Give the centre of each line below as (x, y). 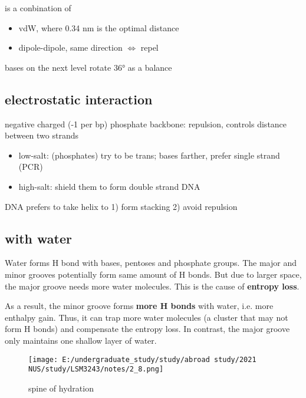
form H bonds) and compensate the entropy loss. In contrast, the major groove (147, 329)
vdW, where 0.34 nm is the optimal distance (99, 27)
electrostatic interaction (79, 99)
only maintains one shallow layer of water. (81, 340)
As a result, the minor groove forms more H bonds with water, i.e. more (139, 306)
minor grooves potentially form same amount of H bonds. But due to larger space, (153, 274)
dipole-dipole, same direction (70, 47)
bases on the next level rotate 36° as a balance (88, 67)
